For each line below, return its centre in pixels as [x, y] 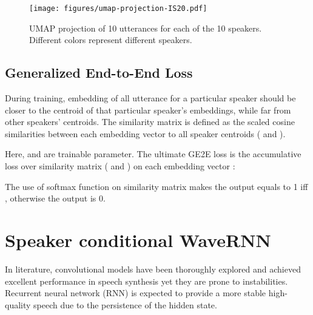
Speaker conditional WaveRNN [138, 239]
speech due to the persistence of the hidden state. [125, 304]
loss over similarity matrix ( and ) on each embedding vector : [120, 166]
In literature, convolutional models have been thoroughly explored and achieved [153, 269]
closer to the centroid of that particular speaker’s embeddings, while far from [148, 110]
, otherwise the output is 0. [55, 198]
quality [18, 304]
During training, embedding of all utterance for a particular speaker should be [150, 98]
